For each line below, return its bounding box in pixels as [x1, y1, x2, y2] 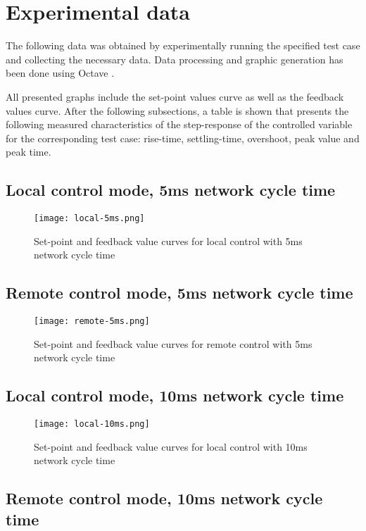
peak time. [6, 144, 51, 159]
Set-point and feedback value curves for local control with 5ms [34, 233, 303, 248]
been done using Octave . [6, 65, 115, 80]
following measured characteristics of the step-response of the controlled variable [6, 117, 353, 132]
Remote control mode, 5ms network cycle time [6, 282, 353, 304]
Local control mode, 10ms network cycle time [6, 385, 344, 406]
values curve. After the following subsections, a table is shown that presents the [6, 103, 349, 118]
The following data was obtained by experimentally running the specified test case [6, 38, 360, 53]
